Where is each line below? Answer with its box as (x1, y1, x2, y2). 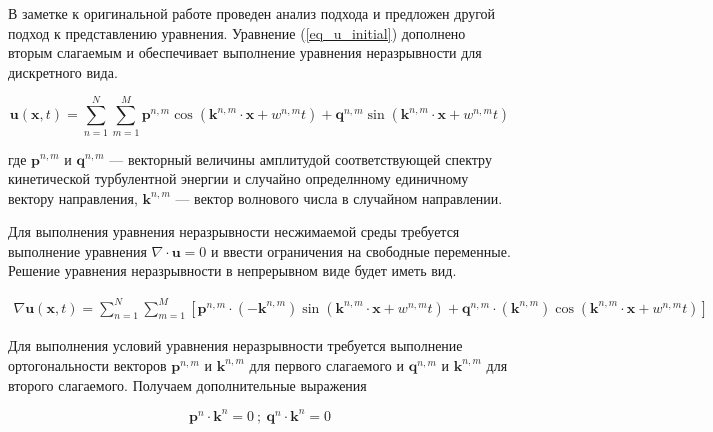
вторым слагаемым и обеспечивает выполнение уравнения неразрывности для (8, 42, 482, 63)
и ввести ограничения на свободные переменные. (211, 240, 511, 261)
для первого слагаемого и (249, 354, 405, 375)
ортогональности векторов (8, 354, 167, 375)
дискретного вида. (8, 61, 118, 82)
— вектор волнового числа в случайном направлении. (175, 187, 503, 208)
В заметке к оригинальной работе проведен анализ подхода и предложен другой (8, 3, 496, 23)
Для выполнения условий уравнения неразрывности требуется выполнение (8, 335, 463, 356)
